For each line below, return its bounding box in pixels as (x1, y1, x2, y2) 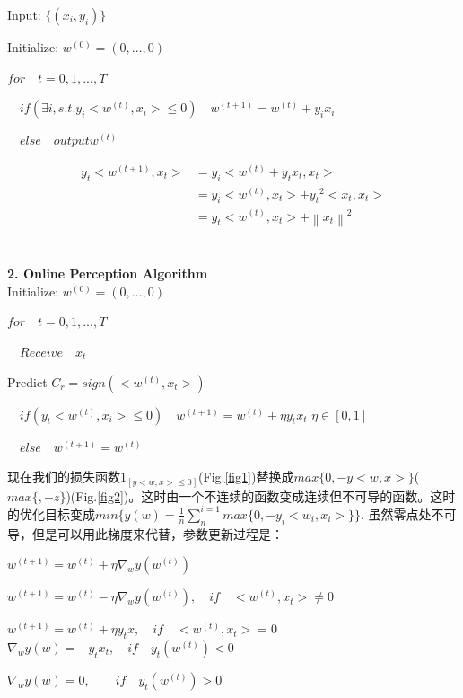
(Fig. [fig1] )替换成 (198, 467, 294, 486)
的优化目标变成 (7, 504, 95, 523)
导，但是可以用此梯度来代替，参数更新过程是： (7, 524, 284, 543)
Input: (7, 5, 41, 23)
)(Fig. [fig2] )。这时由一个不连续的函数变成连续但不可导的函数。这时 (66, 486, 456, 505)
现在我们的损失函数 (7, 467, 120, 486)
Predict (7, 372, 48, 391)
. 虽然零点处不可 (361, 504, 457, 523)
